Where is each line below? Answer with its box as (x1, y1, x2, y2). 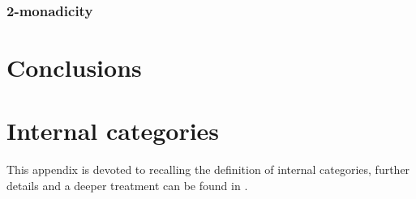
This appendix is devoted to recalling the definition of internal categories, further (6, 161, 410, 178)
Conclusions (6, 51, 142, 84)
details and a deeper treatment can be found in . (6, 176, 248, 193)
